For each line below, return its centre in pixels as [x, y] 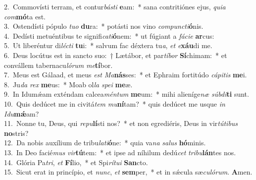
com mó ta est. [25, 16]
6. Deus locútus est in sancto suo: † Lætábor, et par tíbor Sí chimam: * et [116, 55]
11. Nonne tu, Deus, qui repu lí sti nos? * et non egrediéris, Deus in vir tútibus [121, 123]
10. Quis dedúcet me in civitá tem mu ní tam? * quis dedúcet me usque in [115, 103]
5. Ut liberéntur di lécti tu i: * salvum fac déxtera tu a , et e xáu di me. [108, 45]
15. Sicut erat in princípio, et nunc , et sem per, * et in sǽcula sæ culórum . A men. [128, 172]
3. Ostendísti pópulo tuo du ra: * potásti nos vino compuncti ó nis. [104, 26]
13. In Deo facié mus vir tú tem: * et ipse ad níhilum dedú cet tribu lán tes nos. [120, 152]
